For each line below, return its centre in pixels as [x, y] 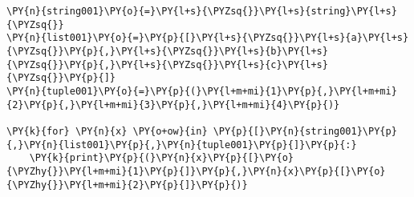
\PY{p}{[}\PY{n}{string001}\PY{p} [305, 131]
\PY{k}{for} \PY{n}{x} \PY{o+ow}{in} [107, 131]
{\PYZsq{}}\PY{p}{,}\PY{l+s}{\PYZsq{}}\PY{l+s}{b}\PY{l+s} [167, 51]
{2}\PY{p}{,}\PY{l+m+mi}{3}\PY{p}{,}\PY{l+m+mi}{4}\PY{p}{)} [173, 105]
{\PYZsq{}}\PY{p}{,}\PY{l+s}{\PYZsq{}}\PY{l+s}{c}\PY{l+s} [167, 64]
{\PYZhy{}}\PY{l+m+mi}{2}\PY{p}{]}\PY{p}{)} [127, 185]
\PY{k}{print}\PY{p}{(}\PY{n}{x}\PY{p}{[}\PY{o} [161, 158]
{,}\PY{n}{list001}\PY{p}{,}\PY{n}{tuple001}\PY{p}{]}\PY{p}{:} [182, 145]
